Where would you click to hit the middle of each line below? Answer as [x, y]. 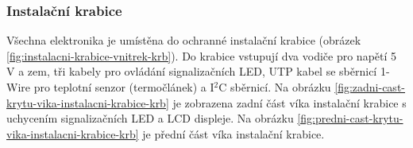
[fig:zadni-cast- [370, 87]
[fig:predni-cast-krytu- [350, 118]
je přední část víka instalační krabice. [234, 133]
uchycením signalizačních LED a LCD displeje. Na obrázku [150, 118]
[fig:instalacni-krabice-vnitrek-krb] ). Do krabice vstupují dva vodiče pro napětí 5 [202, 55]
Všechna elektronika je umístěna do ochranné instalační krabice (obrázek [184, 40]
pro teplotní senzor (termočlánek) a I [124, 87]
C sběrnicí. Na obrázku [275, 87]
